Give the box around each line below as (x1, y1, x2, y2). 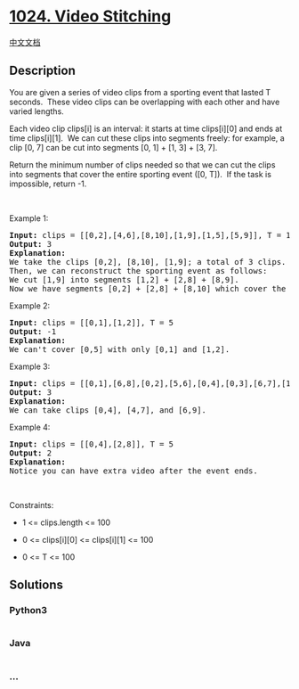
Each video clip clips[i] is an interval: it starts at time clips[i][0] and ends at (9, 123, 283, 134)
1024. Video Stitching (9, 6, 172, 27)
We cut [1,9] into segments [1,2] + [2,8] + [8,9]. (9, 275, 240, 284)
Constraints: (9, 499, 54, 510)
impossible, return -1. (9, 178, 87, 189)
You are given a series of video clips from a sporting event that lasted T (9, 86, 271, 97)
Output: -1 (9, 326, 57, 336)
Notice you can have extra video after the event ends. (9, 465, 258, 476)
